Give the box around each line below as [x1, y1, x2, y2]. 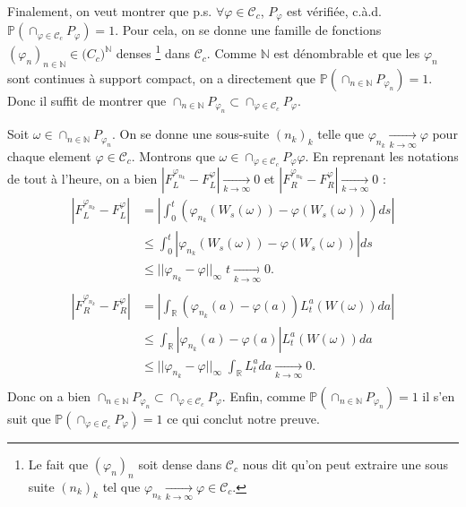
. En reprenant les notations [305, 146, 459, 165]
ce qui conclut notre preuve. [167, 409, 320, 427]
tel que [102, 477, 141, 495]
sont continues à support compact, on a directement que [7, 68, 316, 87]
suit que [7, 409, 51, 427]
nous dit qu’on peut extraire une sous [242, 455, 449, 473]
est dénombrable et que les [273, 44, 420, 63]
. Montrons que [131, 146, 215, 165]
